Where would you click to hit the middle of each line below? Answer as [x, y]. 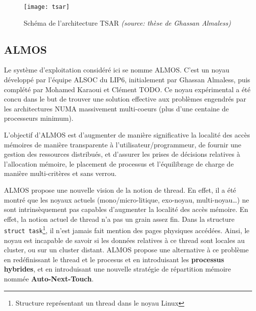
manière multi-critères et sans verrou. [60, 173]
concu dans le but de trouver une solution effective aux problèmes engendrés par [125, 99]
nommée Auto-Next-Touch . [49, 279]
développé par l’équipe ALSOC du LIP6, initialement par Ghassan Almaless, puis [127, 80]
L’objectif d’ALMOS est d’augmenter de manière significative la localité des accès [127, 135]
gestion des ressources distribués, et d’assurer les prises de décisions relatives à [122, 154]
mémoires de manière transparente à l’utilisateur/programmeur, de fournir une [123, 144]
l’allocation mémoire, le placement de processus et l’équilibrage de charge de [119, 163]
